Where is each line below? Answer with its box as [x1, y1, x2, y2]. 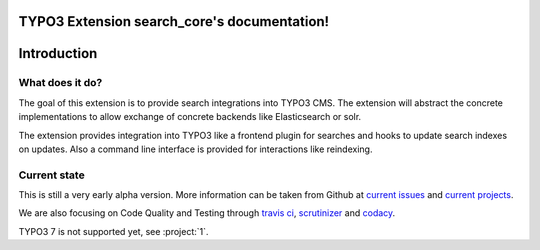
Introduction [18, 45, 98, 62]
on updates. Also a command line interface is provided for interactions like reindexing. [18, 143, 373, 155]
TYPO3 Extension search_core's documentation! [18, 13, 330, 30]
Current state [18, 168, 85, 182]
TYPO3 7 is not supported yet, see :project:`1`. [18, 225, 209, 237]
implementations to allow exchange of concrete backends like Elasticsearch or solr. [18, 111, 362, 123]
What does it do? [18, 76, 103, 90]
